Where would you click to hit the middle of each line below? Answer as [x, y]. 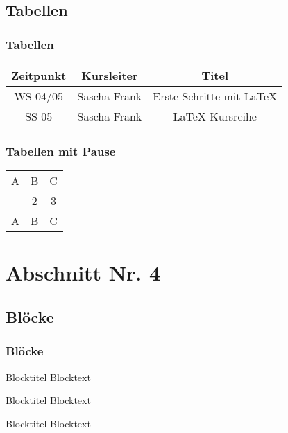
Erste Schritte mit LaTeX [215, 96]
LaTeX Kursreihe [215, 116]
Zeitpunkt [39, 75]
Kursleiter [110, 75]
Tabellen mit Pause [61, 151]
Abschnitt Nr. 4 [83, 273]
